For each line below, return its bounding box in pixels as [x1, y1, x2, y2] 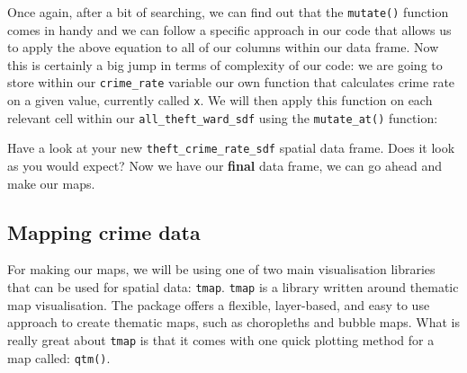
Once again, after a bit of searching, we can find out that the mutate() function [7, 3, 449, 21]
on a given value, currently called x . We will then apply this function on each [7, 91, 433, 110]
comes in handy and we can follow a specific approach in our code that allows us [7, 20, 452, 39]
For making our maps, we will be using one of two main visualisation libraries [7, 260, 436, 279]
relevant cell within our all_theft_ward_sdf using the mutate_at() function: [7, 108, 438, 127]
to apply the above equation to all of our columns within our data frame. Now [7, 38, 439, 57]
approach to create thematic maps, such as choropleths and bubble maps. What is [7, 313, 461, 332]
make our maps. [7, 173, 95, 192]
